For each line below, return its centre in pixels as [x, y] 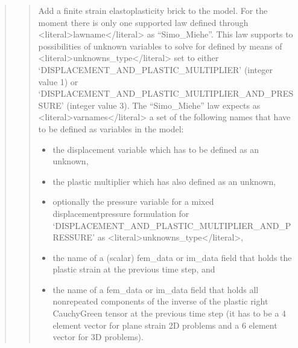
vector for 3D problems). [98, 337]
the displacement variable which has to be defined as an [156, 149]
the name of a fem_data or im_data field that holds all [156, 289]
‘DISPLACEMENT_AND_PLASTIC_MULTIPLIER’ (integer [155, 69]
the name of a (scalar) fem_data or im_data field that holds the [172, 257]
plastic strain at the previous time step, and [134, 269]
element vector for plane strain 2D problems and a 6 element [165, 325]
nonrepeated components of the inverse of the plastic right [160, 301]
